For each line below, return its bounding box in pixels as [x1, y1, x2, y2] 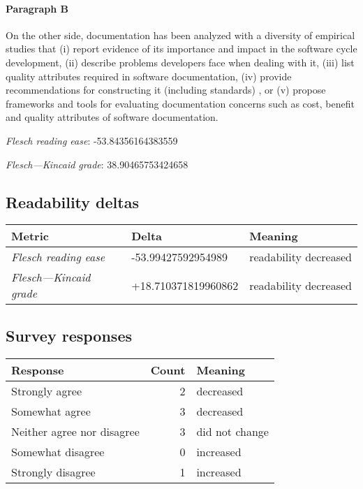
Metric [11, 228, 49, 245]
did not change [196, 423, 269, 439]
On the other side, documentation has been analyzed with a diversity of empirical [6, 27, 355, 42]
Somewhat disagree [11, 443, 105, 460]
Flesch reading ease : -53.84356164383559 [6, 133, 178, 147]
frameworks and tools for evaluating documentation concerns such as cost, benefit [6, 96, 355, 110]
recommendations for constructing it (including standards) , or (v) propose [6, 82, 326, 97]
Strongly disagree [11, 463, 96, 480]
